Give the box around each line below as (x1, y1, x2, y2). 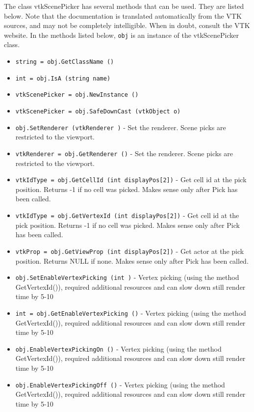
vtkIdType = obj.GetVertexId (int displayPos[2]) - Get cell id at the (15, 210, 239, 220)
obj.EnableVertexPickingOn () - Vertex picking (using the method (15, 343, 222, 354)
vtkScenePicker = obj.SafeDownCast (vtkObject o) (15, 108, 181, 115)
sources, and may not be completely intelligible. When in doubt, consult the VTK (4, 20, 250, 30)
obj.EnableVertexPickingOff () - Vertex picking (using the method (15, 379, 225, 389)
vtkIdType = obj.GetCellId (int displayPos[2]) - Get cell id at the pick (15, 174, 247, 185)
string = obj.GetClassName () (15, 58, 114, 66)
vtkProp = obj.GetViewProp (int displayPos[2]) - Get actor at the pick (15, 246, 244, 256)
